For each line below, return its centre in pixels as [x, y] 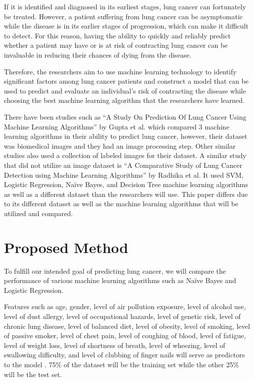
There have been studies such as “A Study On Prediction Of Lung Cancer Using [125, 116]
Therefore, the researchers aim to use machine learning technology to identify [120, 71]
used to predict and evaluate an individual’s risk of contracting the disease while [125, 90]
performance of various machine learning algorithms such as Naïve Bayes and [120, 280]
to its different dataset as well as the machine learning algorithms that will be [121, 204]
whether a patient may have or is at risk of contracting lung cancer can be [116, 45]
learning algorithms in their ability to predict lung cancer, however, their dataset [126, 136]
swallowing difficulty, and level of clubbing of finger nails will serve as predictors [125, 355]
